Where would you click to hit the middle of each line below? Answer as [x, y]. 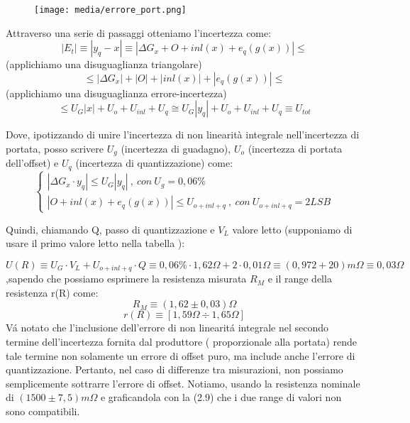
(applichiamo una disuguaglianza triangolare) [104, 64]
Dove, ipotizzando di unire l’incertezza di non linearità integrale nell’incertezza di [183, 134]
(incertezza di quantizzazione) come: [154, 163]
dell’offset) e [32, 163]
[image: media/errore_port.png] [110, 10]
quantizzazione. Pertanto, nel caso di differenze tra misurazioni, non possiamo [174, 369]
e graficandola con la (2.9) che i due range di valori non [221, 397]
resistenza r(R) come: [52, 292]
